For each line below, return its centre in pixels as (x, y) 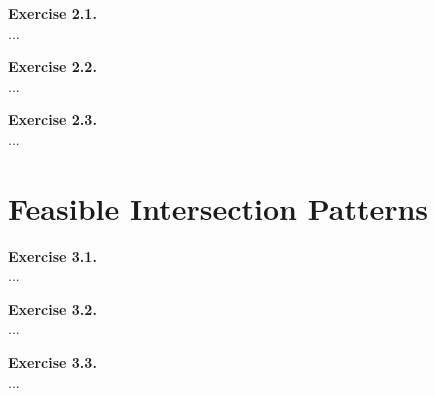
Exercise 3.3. (52, 362)
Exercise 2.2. (52, 66)
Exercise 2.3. (52, 119)
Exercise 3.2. (52, 308)
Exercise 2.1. (52, 13)
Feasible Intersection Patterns (218, 207)
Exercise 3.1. (52, 255)
